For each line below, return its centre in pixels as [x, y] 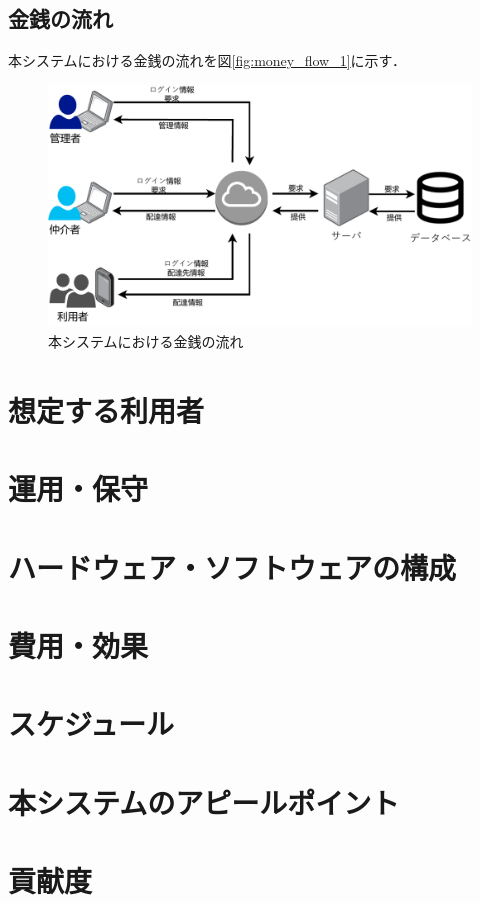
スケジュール [91, 723]
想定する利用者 [106, 409]
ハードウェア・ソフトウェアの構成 [232, 566]
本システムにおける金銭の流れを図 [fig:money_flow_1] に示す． [207, 60]
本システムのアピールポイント [204, 801]
